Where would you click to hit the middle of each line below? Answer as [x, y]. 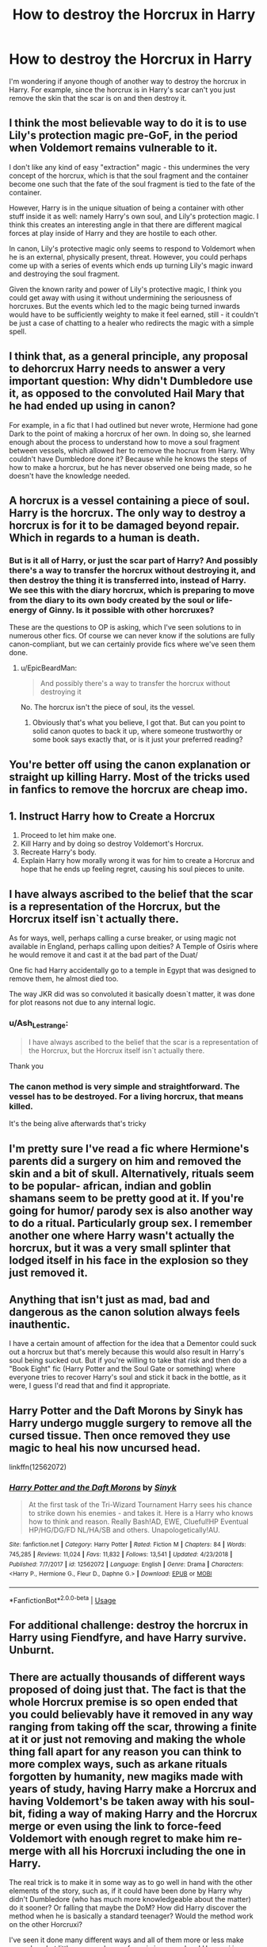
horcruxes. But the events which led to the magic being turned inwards [125, 306]
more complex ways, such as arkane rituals [118, 1764]
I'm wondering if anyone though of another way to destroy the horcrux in [128, 81]
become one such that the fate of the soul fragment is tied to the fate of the [132, 183]
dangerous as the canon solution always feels [124, 1312]
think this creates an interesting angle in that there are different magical [126, 225]
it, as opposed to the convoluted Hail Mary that [127, 393]
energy [23, 610]
